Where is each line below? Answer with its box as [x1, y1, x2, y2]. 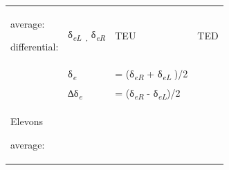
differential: [10, 39, 59, 54]
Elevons [10, 113, 43, 128]
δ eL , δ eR [68, 27, 106, 44]
